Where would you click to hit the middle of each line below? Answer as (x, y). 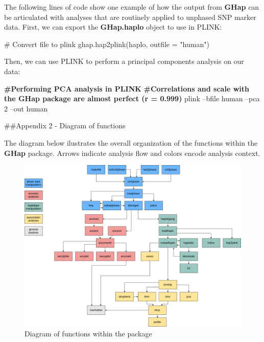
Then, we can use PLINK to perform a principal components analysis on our (124, 61)
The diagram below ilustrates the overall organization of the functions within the (131, 142)
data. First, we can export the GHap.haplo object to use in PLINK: (113, 27)
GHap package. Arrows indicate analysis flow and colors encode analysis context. (132, 153)
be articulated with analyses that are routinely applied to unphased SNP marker (130, 17)
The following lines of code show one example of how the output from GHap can (132, 7)
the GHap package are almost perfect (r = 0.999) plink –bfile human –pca (132, 98)
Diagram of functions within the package (88, 334)
